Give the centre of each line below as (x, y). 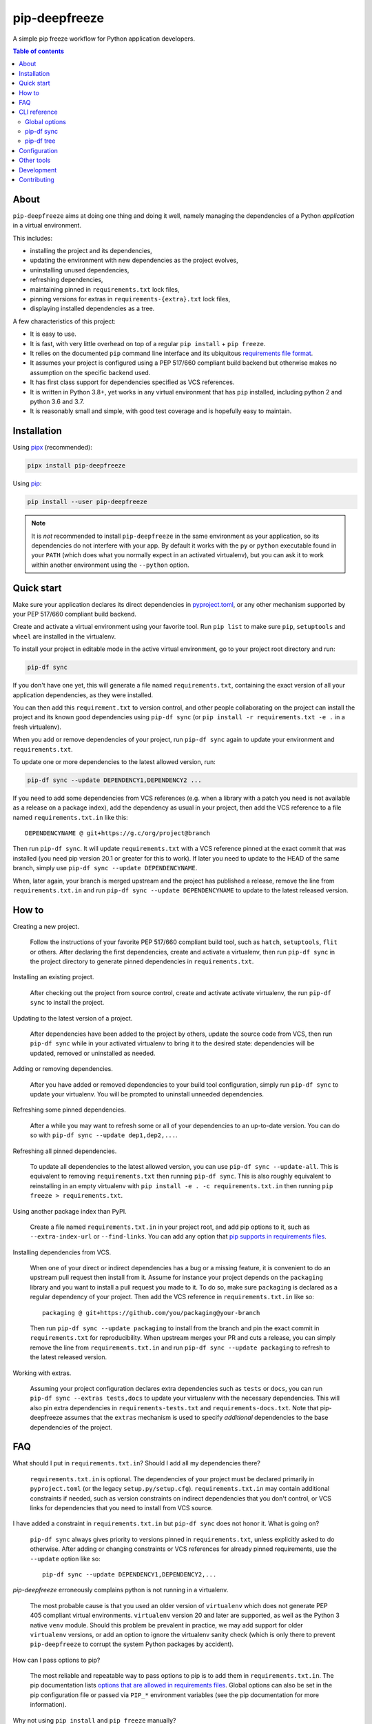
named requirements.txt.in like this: (71, 817)
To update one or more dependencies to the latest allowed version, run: (114, 761)
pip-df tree (40, 141)
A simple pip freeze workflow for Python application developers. (104, 39)
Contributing (37, 180)
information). (48, 1705)
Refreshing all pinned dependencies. (65, 1151)
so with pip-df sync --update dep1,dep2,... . (104, 1135)
